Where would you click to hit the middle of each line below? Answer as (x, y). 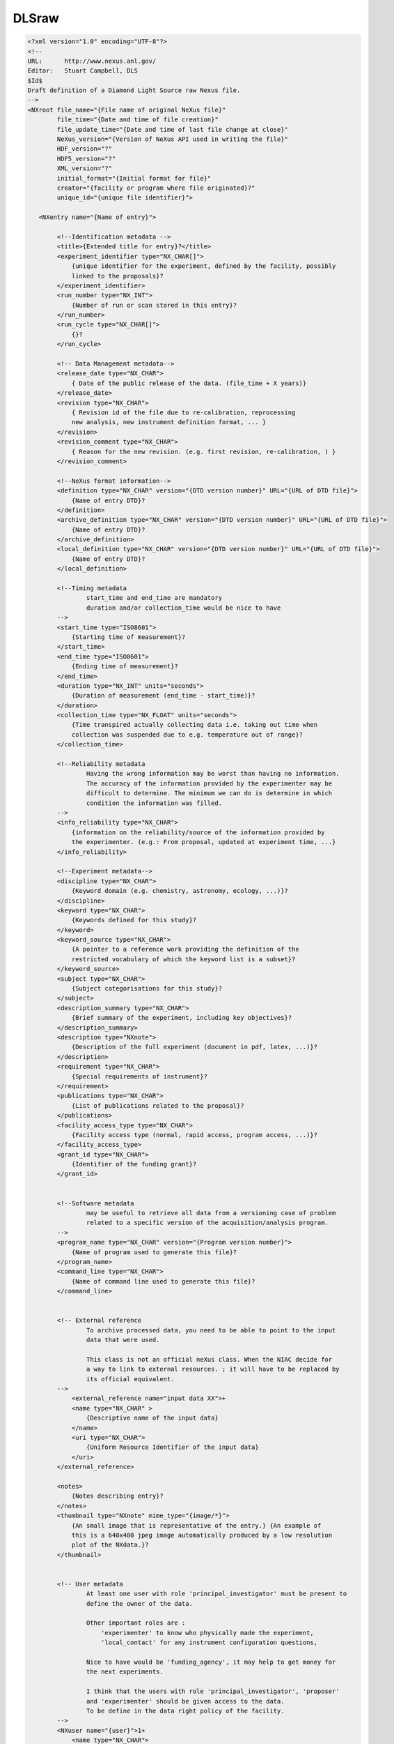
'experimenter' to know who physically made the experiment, (208, 1633)
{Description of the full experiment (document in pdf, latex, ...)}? (195, 1047)
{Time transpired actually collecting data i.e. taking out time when (195, 725)
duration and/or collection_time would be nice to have (183, 608)
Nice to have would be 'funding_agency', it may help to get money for (211, 1662)
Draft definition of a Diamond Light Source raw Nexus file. (134, 90)
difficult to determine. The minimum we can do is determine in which (209, 793)
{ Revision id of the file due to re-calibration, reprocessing (183, 412)
